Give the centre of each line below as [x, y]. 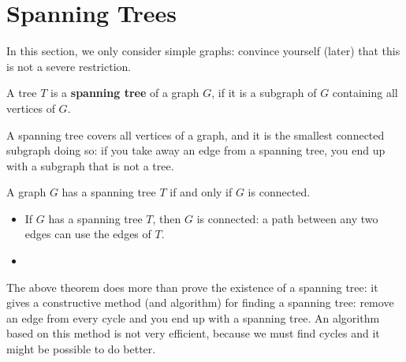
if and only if [201, 192]
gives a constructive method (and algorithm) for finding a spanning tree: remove [200, 302]
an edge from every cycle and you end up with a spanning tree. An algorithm [193, 317]
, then [167, 218]
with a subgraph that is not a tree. [90, 165]
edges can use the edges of [88, 234]
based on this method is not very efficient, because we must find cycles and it [193, 333]
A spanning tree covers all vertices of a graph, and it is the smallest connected [196, 134]
